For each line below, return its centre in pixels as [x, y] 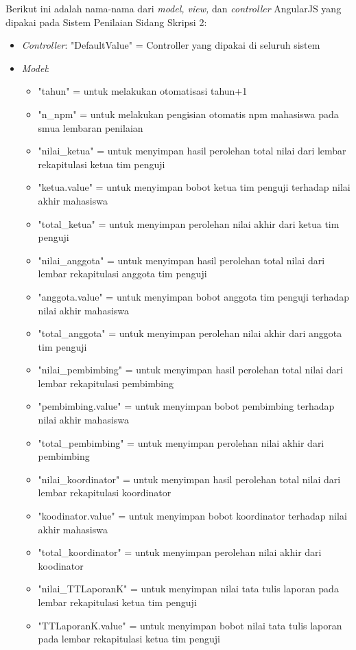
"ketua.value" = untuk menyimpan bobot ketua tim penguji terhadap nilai [194, 187]
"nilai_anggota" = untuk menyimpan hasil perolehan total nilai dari [181, 260]
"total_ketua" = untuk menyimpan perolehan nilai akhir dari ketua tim [189, 223]
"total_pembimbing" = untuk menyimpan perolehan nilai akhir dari [181, 442]
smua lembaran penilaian [91, 127]
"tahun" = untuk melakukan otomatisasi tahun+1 [143, 91]
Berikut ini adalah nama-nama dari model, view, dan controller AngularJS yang [174, 8]
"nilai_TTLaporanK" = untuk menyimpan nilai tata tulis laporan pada [188, 589]
